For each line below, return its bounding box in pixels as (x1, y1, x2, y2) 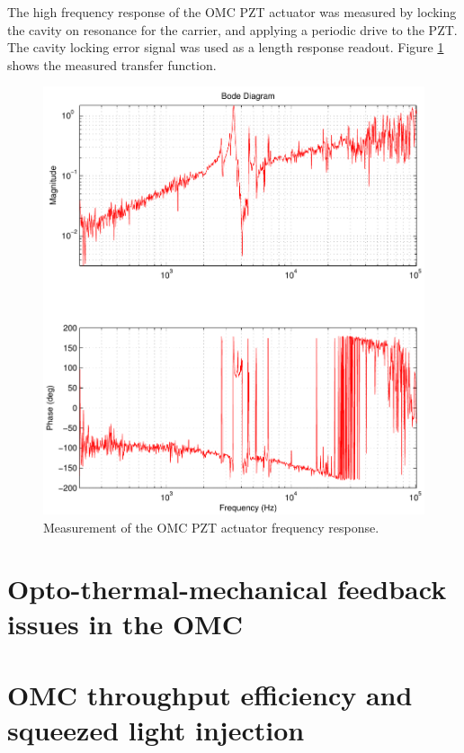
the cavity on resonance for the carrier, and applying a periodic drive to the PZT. (7, 20, 458, 39)
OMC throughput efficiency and (7, 676, 413, 713)
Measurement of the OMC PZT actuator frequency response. (43, 517, 379, 536)
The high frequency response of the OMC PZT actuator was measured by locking (7, 3, 457, 21)
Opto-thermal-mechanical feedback (7, 570, 447, 607)
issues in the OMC (7, 605, 243, 642)
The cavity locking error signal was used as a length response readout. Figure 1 (7, 38, 444, 57)
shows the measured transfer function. (7, 55, 217, 74)
